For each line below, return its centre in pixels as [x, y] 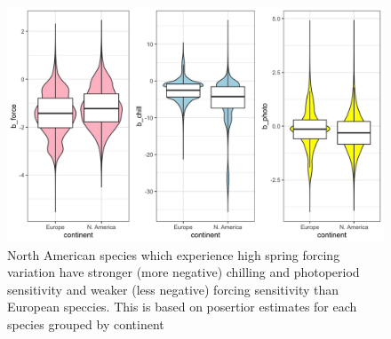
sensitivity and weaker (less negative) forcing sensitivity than [173, 289]
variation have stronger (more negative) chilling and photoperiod [184, 272]
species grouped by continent [86, 323]
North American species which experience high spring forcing [174, 254]
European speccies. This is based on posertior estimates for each [182, 307]
